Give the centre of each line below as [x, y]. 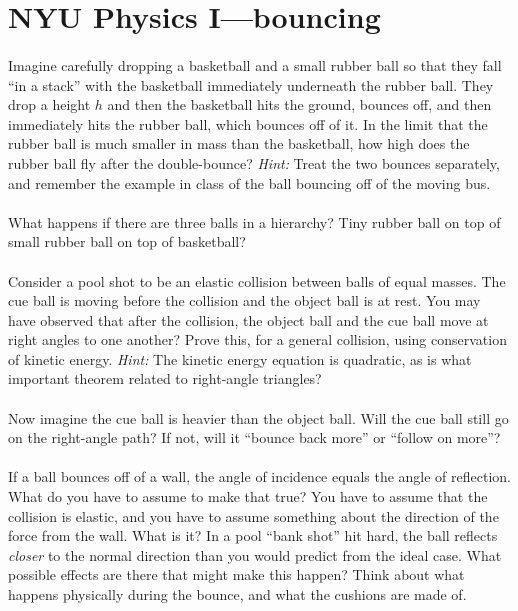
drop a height [49, 104]
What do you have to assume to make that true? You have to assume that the [248, 496]
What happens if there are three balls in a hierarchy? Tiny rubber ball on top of [254, 221]
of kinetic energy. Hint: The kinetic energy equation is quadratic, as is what [240, 358]
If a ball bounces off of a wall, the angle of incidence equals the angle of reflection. [260, 476]
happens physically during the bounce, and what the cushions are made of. [237, 594]
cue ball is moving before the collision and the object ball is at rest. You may [244, 300]
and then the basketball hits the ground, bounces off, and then [299, 104]
